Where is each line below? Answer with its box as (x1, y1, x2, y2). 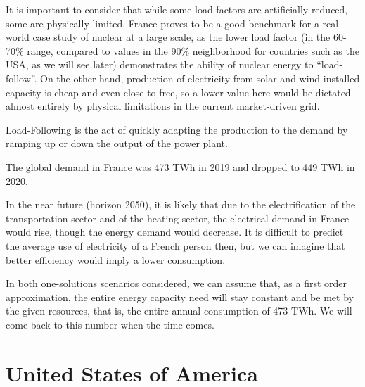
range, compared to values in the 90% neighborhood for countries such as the (27, 43, 359, 58)
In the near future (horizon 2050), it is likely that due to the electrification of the (6, 197, 356, 212)
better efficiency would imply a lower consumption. (6, 252, 226, 267)
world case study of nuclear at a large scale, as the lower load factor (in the (6, 30, 331, 44)
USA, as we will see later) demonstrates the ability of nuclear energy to (6, 57, 314, 72)
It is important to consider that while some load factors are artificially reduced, (6, 2, 348, 16)
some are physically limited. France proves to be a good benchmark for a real (6, 15, 339, 30)
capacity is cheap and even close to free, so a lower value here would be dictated (6, 84, 351, 99)
